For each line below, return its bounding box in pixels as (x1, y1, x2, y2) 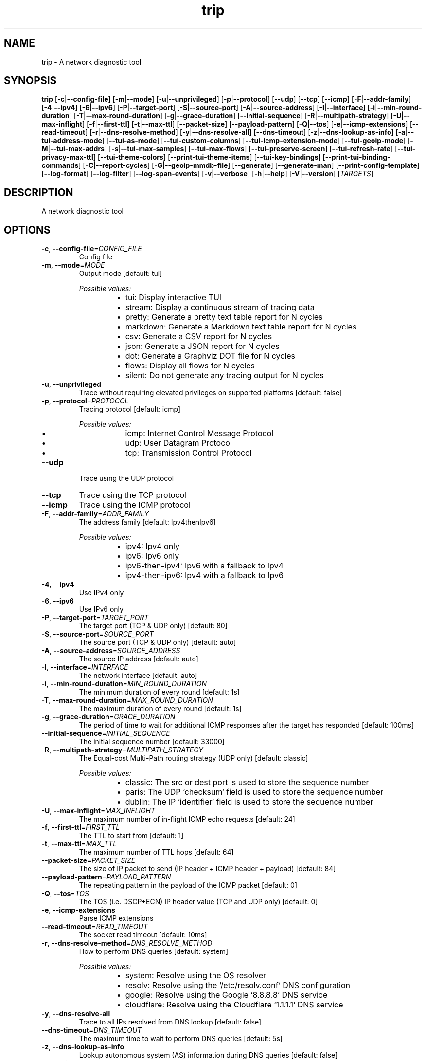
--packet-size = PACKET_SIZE (41, 856, 136, 865)
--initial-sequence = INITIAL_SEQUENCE (41, 729, 170, 738)
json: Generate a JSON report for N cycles (125, 341, 280, 351)
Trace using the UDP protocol (79, 474, 174, 483)
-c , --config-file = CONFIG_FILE (41, 244, 142, 253)
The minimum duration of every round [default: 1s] (79, 688, 240, 696)
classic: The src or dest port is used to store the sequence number (125, 777, 369, 787)
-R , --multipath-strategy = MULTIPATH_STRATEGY (41, 746, 203, 754)
